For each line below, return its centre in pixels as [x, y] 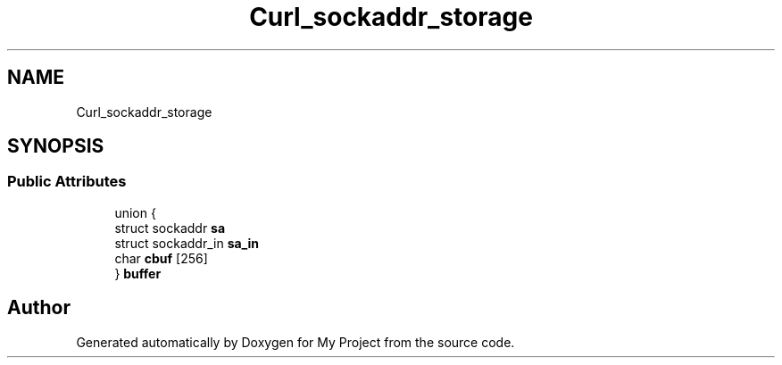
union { [135, 212]
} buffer [138, 273]
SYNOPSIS [56, 146]
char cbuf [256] [161, 258]
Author [39, 308]
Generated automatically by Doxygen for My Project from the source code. [295, 342]
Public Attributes [67, 182]
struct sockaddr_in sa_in [187, 243]
